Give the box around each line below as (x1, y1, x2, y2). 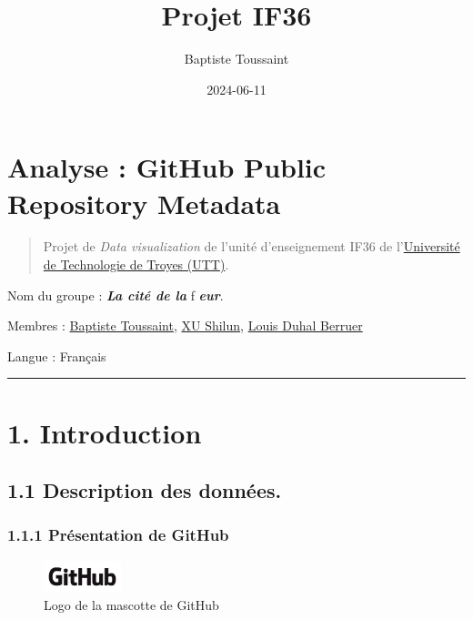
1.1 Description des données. (7, 476, 282, 504)
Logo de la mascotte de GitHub (44, 595, 219, 615)
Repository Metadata (7, 184, 281, 221)
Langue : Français (7, 346, 106, 365)
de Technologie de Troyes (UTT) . (43, 255, 229, 274)
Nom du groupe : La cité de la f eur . (7, 285, 224, 304)
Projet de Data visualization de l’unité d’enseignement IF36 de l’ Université (43, 237, 460, 256)
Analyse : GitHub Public (7, 148, 327, 186)
